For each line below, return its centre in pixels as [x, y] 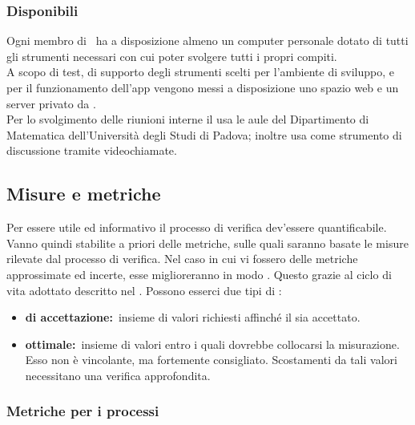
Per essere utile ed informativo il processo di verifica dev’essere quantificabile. [197, 227]
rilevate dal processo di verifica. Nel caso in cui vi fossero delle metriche [182, 259]
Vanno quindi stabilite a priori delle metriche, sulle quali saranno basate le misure [207, 243]
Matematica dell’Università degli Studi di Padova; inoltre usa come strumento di [204, 134]
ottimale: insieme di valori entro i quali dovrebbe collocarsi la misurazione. [212, 344]
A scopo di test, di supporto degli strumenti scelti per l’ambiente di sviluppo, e [200, 72]
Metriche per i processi [83, 411]
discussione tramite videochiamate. [92, 150]
